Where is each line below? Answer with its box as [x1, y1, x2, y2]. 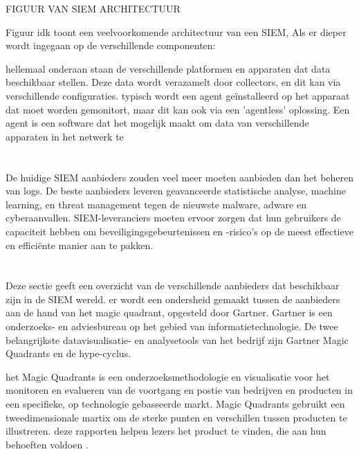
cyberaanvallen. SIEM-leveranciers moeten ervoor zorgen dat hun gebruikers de [6, 210, 341, 225]
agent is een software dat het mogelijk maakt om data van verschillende [6, 116, 309, 130]
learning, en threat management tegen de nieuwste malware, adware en [6, 197, 306, 211]
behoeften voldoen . [6, 437, 89, 451]
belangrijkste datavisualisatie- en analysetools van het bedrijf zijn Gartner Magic [6, 332, 349, 347]
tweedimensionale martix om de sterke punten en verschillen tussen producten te [6, 410, 347, 424]
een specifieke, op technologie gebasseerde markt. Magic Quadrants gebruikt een [6, 397, 345, 411]
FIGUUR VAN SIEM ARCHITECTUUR [6, 1, 181, 15]
